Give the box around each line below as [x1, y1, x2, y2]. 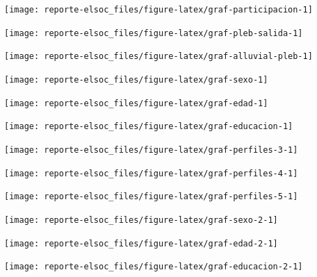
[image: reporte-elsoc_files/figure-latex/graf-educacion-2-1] [4, 262, 303, 272]
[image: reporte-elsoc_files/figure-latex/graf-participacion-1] [4, 5, 313, 15]
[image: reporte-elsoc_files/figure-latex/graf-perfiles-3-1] [4, 144, 298, 155]
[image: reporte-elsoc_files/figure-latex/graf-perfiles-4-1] [4, 168, 298, 178]
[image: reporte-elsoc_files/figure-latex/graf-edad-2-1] [4, 238, 278, 249]
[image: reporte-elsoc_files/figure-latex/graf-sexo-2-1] [4, 215, 278, 225]
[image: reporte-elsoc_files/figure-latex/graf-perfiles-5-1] [4, 192, 298, 202]
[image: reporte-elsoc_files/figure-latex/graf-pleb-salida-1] [4, 28, 303, 38]
